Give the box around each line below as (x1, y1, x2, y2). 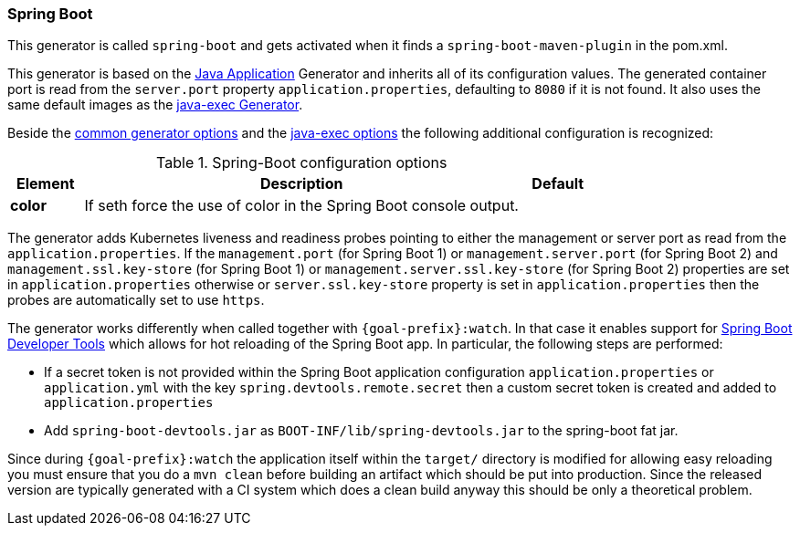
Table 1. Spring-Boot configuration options (156, 153, 447, 172)
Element (16, 174, 75, 193)
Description (260, 174, 343, 193)
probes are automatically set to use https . (7, 292, 265, 308)
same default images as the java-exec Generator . (7, 97, 303, 113)
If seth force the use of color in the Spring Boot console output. (84, 196, 519, 215)
